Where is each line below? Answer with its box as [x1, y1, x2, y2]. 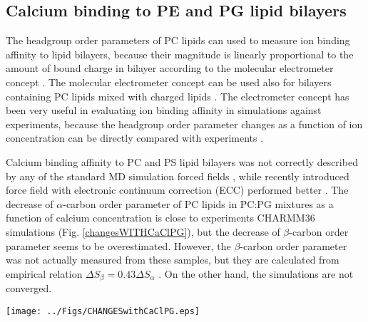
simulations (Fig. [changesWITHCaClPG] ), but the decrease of [6, 224, 280, 239]
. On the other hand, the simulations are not [158, 266, 354, 281]
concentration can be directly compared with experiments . [6, 130, 264, 145]
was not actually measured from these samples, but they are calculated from [6, 252, 339, 267]
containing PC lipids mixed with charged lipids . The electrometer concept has [6, 88, 349, 103]
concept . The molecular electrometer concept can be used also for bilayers [6, 74, 332, 89]
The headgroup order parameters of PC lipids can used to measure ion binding [6, 33, 350, 48]
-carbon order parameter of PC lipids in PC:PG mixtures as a [63, 196, 334, 211]
